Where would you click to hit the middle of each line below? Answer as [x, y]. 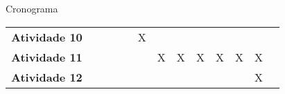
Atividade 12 [47, 77]
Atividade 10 [47, 37]
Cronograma [32, 8]
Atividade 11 [47, 57]
